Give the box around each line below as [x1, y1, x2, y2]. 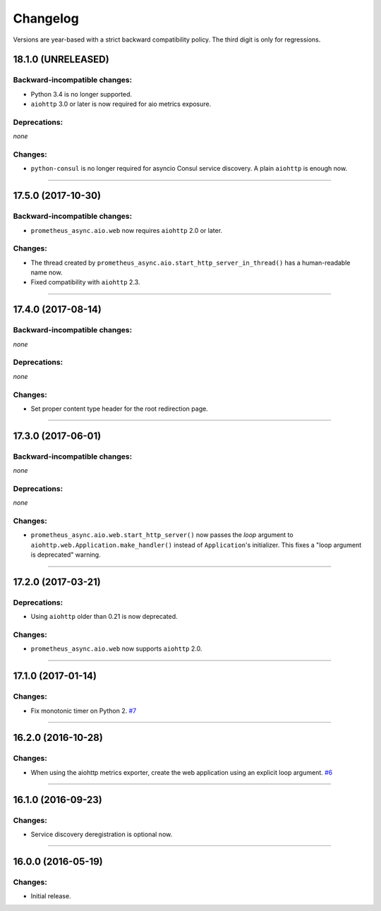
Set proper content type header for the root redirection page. [30, 404, 208, 413]
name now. [30, 268, 63, 277]
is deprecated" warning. [30, 550, 102, 559]
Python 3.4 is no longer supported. [30, 90, 133, 98]
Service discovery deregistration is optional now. [30, 830, 173, 838]
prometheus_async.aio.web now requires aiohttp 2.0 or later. [30, 226, 222, 234]
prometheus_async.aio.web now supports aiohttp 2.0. [30, 644, 202, 653]
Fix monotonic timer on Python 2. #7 [30, 706, 137, 715]
